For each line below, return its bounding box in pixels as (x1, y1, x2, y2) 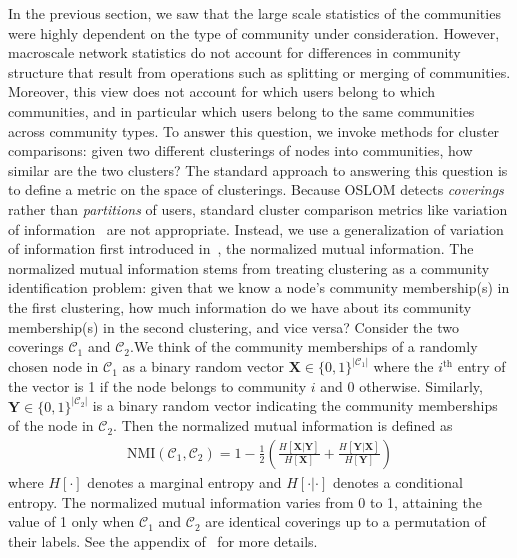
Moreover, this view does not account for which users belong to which (8, 81, 436, 102)
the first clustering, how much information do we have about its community (8, 296, 472, 317)
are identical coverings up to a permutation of (205, 511, 486, 532)
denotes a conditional (332, 471, 463, 492)
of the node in (8, 415, 94, 436)
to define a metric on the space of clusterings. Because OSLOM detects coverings (8, 179, 504, 200)
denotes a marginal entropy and (87, 471, 282, 492)
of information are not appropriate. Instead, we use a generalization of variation (8, 218, 504, 239)
